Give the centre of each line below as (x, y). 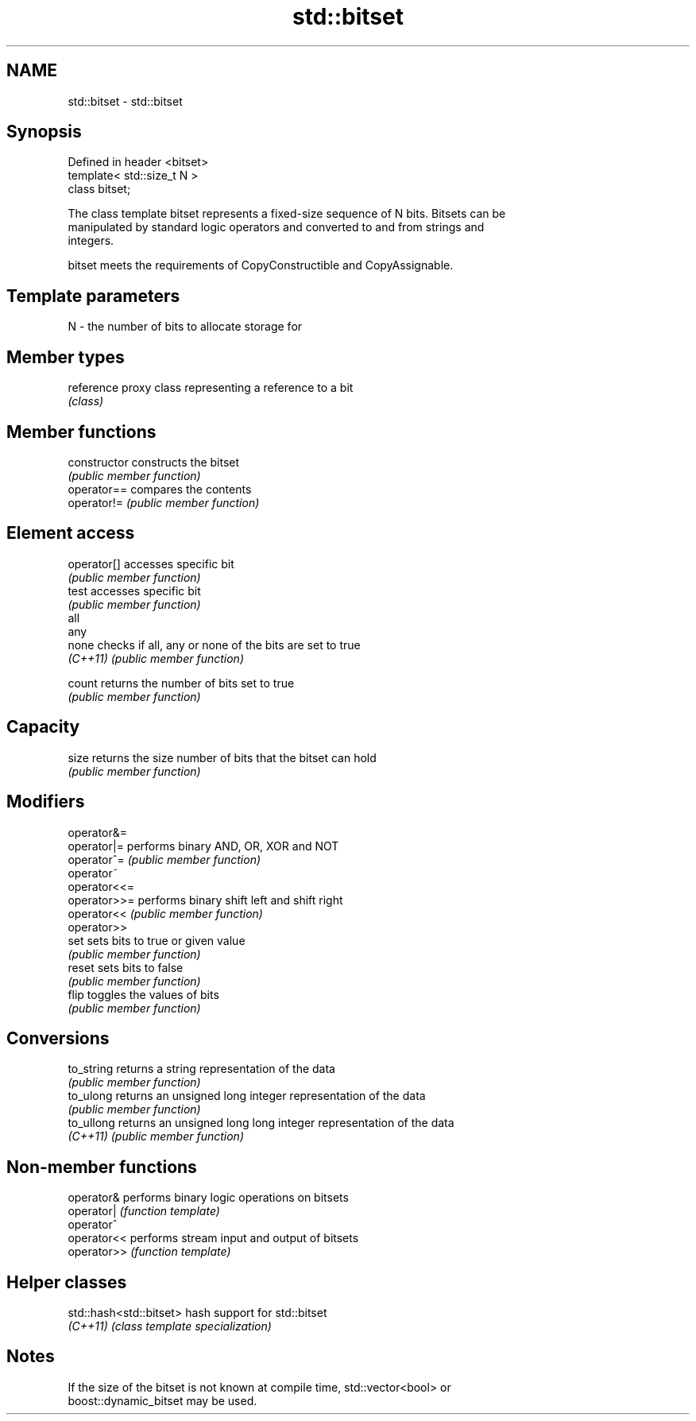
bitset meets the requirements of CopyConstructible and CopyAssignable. (261, 265)
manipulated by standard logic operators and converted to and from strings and (276, 227)
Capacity (43, 727)
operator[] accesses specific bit (151, 563)
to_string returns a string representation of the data (201, 1069)
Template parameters (93, 296)
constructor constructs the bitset (154, 462)
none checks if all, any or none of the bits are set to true (214, 645)
